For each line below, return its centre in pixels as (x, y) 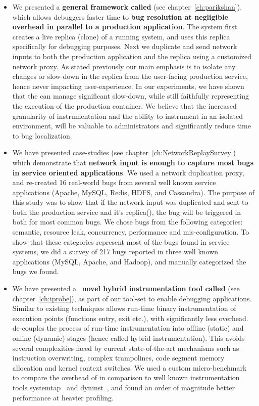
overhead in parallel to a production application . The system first (125, 27)
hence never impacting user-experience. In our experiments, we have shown (128, 86)
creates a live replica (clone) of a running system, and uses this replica (121, 36)
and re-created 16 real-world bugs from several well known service (114, 182)
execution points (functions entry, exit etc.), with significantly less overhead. (130, 318)
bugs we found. (36, 271)
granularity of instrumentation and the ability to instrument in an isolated (128, 116)
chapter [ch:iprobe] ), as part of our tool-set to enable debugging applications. (132, 298)
